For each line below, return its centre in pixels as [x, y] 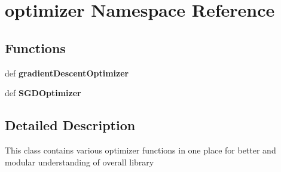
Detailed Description [70, 125]
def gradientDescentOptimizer [67, 73]
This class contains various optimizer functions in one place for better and [140, 150]
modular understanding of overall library [80, 162]
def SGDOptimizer [43, 93]
